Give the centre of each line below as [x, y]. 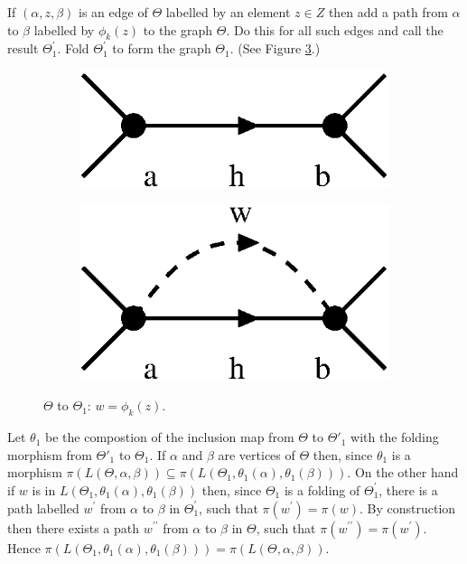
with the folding [395, 437]
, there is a [408, 489]
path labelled [43, 508]
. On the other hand [403, 472]
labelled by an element [228, 12]
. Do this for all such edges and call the [335, 29]
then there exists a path [74, 527]
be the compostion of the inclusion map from [170, 437]
